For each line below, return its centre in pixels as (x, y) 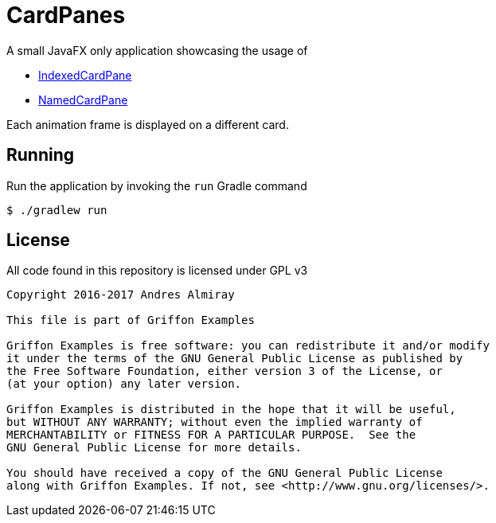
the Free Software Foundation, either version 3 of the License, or (225, 371)
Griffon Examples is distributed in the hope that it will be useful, (231, 410)
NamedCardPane (83, 100)
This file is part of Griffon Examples (131, 320)
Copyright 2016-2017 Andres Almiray (121, 295)
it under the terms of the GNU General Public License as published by (235, 359)
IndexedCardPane (85, 75)
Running (41, 155)
